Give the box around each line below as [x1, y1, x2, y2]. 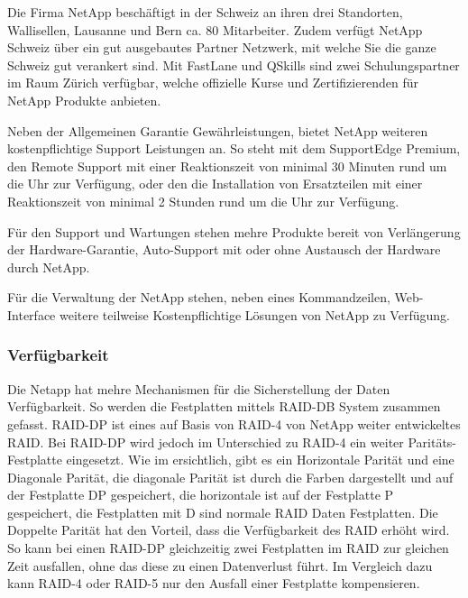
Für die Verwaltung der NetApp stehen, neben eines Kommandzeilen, [7, 288, 390, 307]
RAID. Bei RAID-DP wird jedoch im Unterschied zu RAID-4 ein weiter [7, 432, 404, 451]
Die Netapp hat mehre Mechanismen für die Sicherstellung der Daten [7, 379, 390, 398]
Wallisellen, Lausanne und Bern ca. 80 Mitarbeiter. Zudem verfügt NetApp [7, 20, 423, 39]
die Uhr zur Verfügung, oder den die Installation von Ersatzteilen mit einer [7, 174, 423, 193]
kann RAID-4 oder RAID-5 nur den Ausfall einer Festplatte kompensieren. [7, 574, 420, 593]
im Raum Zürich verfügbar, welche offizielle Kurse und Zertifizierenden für [7, 73, 418, 92]
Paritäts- [408, 432, 457, 451]
